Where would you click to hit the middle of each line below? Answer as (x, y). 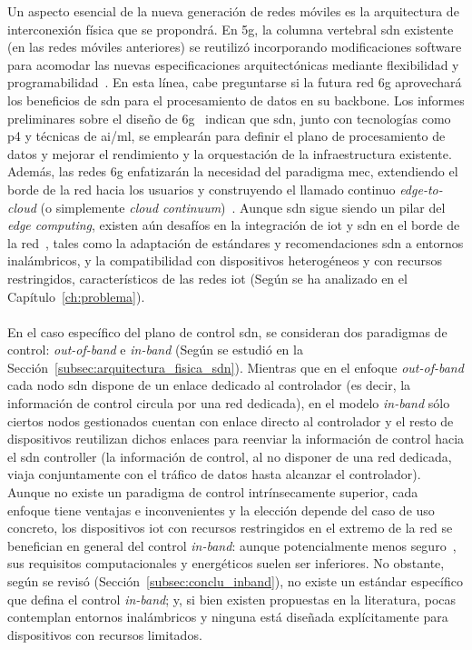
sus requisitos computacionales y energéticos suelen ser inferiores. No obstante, (226, 563)
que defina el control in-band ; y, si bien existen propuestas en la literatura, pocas (232, 599)
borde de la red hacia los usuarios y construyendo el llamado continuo (202, 189)
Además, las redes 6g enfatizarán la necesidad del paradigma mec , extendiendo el (233, 171)
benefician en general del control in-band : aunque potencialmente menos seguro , (232, 545)
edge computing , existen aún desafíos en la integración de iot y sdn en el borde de (234, 225)
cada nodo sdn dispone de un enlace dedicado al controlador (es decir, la (209, 385)
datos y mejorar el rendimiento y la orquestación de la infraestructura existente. (230, 153)
